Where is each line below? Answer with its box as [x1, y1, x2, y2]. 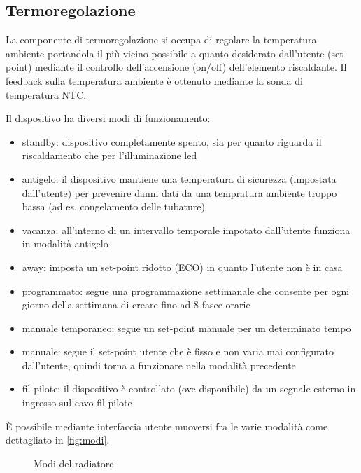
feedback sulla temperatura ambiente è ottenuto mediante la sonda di [6, 73, 303, 88]
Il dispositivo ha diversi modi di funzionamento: [6, 111, 211, 125]
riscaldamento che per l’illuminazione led [22, 148, 197, 163]
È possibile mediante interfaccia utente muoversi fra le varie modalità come [6, 418, 328, 433]
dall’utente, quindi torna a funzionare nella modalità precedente [22, 357, 296, 372]
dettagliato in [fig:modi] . [6, 432, 110, 447]
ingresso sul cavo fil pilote [22, 395, 132, 410]
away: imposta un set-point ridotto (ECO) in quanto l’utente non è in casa [22, 259, 343, 274]
